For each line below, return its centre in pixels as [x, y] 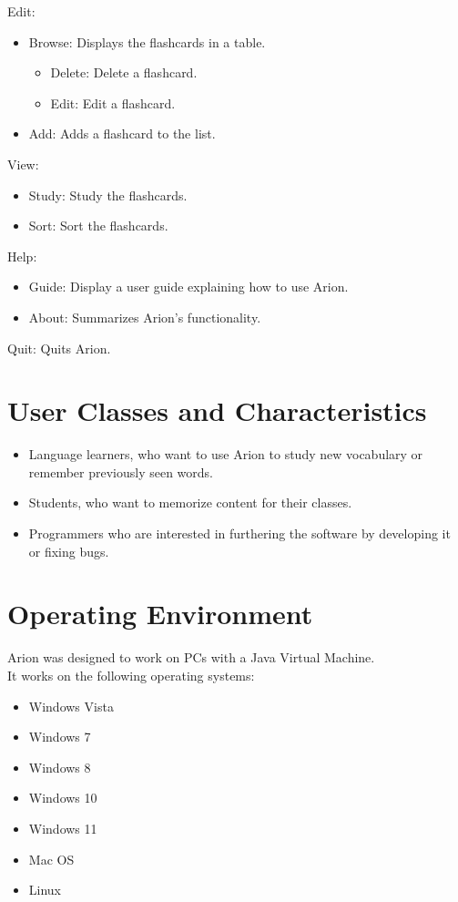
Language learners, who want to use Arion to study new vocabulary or [226, 454]
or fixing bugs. [69, 551]
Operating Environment [160, 614]
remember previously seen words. [121, 471]
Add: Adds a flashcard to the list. [122, 133]
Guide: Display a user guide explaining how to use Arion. [188, 287]
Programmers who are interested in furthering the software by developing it [239, 533]
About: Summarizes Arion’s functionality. [145, 317]
